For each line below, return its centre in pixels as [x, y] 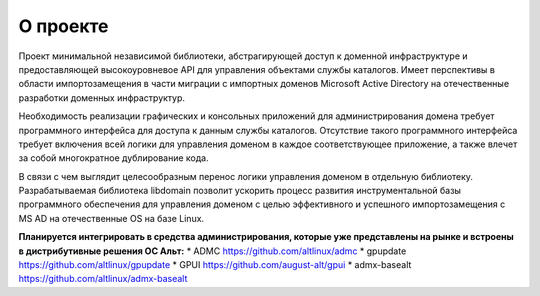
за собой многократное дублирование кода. [113, 158]
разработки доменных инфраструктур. [101, 97]
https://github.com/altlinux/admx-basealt [103, 279]
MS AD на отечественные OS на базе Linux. [111, 218]
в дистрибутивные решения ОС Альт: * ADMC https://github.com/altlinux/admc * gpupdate [212, 251]
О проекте [63, 26]
